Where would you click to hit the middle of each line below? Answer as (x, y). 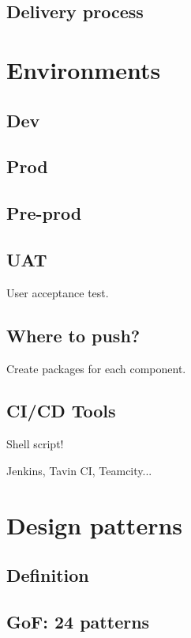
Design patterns (95, 525)
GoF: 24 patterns (78, 622)
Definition (48, 575)
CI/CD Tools (61, 411)
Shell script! (35, 444)
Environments (84, 69)
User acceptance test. (58, 292)
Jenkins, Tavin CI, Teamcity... (79, 470)
